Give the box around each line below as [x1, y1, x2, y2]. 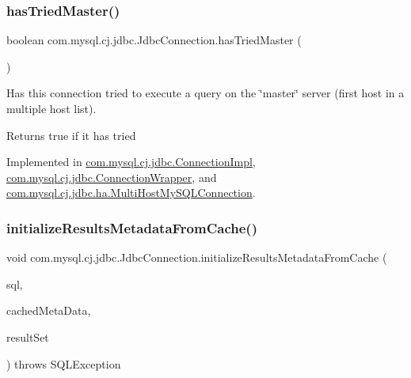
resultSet [6, 328, 49, 345]
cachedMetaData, [6, 302, 91, 319]
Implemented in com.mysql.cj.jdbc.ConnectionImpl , [6, 153, 256, 170]
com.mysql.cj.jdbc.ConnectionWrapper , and [6, 168, 217, 185]
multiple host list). [6, 100, 97, 116]
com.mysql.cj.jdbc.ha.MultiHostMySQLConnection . [6, 184, 256, 201]
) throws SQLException [6, 355, 121, 372]
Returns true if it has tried [6, 127, 136, 143]
